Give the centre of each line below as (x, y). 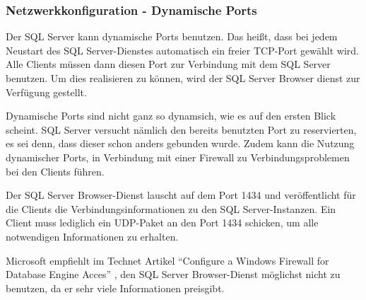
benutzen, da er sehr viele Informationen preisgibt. (115, 288)
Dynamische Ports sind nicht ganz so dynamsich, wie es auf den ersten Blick (171, 116)
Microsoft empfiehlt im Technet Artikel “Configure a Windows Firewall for (167, 260)
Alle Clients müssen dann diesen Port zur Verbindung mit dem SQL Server (168, 64)
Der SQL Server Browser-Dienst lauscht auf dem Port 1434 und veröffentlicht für (181, 195)
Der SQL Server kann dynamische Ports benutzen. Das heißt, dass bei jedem (172, 36)
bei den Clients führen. (55, 171)
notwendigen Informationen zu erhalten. (92, 236)
